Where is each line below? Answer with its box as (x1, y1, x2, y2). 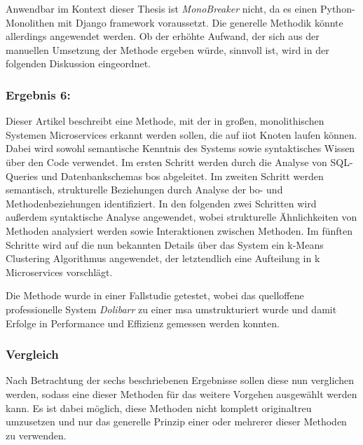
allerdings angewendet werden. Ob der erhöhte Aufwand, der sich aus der (6, 29, 320, 43)
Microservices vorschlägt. (6, 264, 113, 279)
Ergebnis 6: (6, 85, 71, 103)
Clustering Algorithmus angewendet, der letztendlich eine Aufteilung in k (6, 251, 320, 266)
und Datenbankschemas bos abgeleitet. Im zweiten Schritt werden (41, 168, 324, 183)
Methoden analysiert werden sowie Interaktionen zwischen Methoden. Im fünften (6, 223, 353, 238)
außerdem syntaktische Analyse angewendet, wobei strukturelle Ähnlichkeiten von (6, 210, 357, 224)
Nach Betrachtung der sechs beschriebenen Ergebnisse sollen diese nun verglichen (6, 373, 354, 388)
